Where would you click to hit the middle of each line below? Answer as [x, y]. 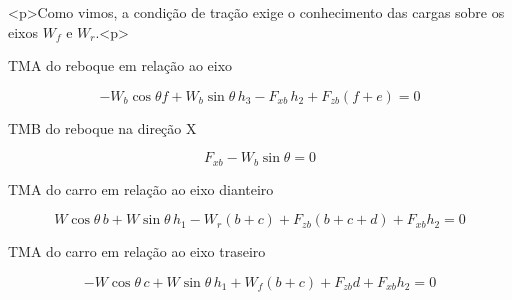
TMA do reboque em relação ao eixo [120, 65]
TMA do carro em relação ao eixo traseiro [137, 251]
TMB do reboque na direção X [102, 127]
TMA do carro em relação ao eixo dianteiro [141, 188]
